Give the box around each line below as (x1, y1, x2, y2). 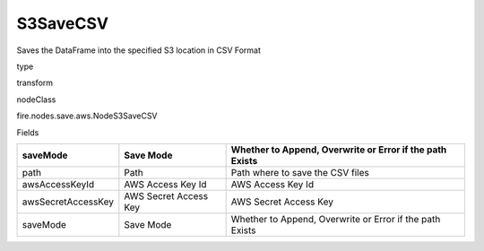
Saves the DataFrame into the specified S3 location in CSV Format (16, 45, 262, 56)
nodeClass (16, 94, 56, 105)
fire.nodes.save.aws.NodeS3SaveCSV (16, 110, 158, 121)
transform (16, 77, 54, 89)
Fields (16, 126, 39, 138)
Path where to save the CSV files (230, 166, 369, 178)
